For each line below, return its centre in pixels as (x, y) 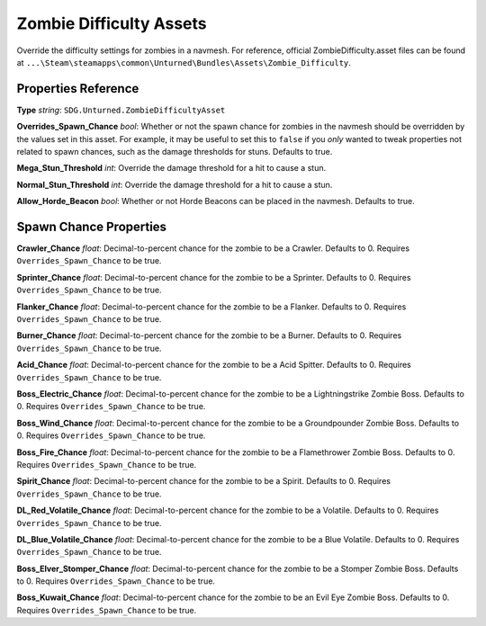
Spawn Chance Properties (91, 227)
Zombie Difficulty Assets (112, 23)
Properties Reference (78, 89)
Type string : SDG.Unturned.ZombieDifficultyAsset (121, 110)
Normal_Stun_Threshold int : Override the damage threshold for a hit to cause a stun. (175, 184)
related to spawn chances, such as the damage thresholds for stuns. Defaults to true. (175, 152)
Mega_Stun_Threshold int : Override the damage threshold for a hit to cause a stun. (171, 168)
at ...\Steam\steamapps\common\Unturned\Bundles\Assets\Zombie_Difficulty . (184, 62)
